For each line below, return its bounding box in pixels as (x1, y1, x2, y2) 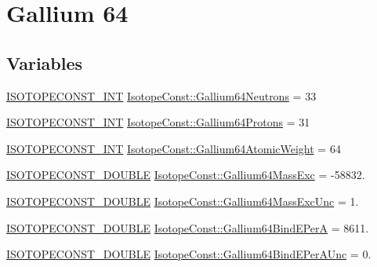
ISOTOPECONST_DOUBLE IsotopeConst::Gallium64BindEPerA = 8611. (6, 219, 369, 236)
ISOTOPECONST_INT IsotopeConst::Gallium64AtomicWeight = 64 (6, 140, 341, 156)
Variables (6, 50, 83, 75)
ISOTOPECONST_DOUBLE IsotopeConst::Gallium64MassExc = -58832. (6, 166, 365, 183)
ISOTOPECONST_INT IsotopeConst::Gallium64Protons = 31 (6, 114, 310, 130)
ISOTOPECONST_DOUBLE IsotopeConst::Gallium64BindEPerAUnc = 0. (6, 246, 372, 262)
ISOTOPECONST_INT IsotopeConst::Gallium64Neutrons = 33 (6, 87, 317, 104)
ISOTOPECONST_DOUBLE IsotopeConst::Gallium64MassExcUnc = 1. (6, 192, 359, 209)
